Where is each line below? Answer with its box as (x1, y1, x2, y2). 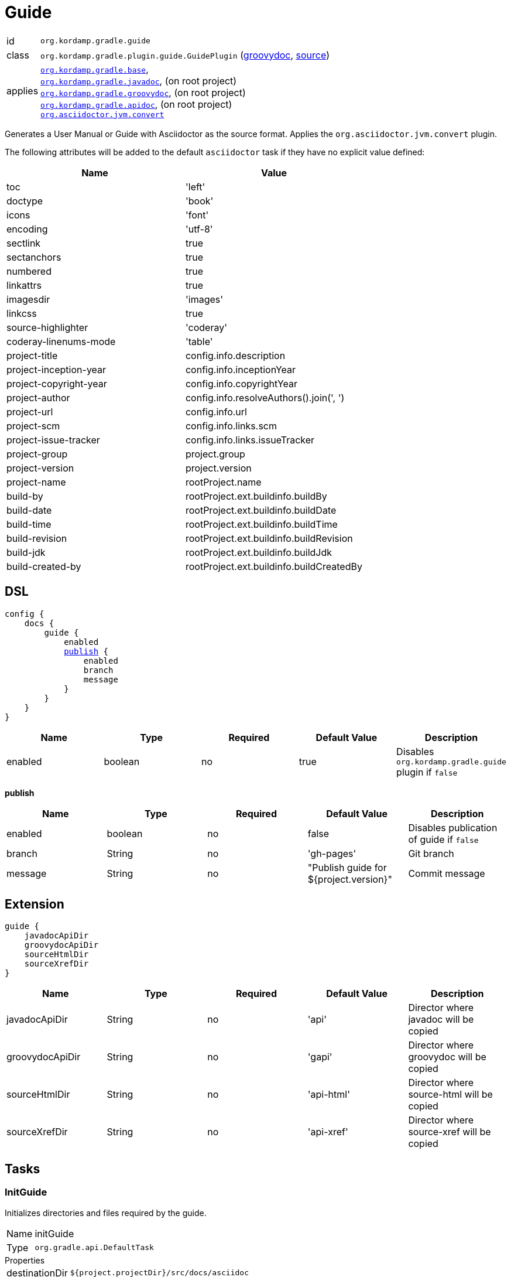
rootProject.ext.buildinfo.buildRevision (185, 532, 353, 544)
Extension (5, 897, 64, 912)
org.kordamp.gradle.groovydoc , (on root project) (40, 86, 246, 98)
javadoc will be (408, 1013, 474, 1026)
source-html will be (408, 1088, 493, 1101)
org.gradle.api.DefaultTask (35, 1243, 154, 1252)
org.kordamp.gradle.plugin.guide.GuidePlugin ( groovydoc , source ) (40, 49, 330, 61)
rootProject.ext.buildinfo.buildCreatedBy (185, 560, 362, 572)
